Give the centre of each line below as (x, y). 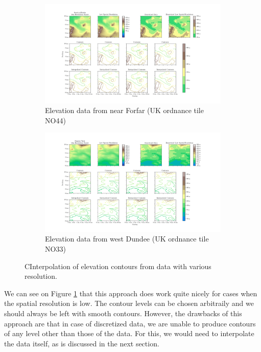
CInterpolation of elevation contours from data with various (118, 266)
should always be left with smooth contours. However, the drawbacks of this (123, 313)
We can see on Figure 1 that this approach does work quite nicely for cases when (131, 293)
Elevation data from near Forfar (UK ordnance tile (124, 110)
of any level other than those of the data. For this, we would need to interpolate (129, 333)
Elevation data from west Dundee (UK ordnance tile (127, 239)
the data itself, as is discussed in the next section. (82, 343)
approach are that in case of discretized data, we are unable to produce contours (130, 323)
